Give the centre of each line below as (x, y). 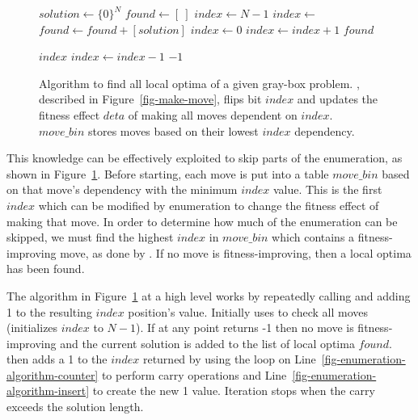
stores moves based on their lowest (173, 130)
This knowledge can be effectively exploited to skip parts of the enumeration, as (205, 158)
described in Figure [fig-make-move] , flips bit (150, 99)
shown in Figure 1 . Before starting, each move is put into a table (168, 173)
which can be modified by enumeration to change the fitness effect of (209, 205)
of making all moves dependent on (213, 114)
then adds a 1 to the (57, 359)
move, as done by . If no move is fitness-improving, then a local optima (236, 252)
